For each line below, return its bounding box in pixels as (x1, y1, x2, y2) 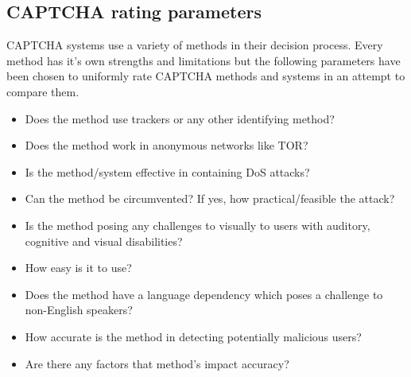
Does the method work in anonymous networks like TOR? (25, 137, 308, 154)
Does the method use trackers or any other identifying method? (25, 110, 335, 126)
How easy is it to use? (25, 259, 132, 276)
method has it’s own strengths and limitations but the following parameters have (6, 52, 401, 68)
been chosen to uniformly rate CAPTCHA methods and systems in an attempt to (6, 68, 405, 84)
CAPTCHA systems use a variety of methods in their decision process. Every (6, 37, 383, 53)
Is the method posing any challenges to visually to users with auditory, (25, 216, 370, 233)
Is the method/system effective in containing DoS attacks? (25, 163, 310, 180)
